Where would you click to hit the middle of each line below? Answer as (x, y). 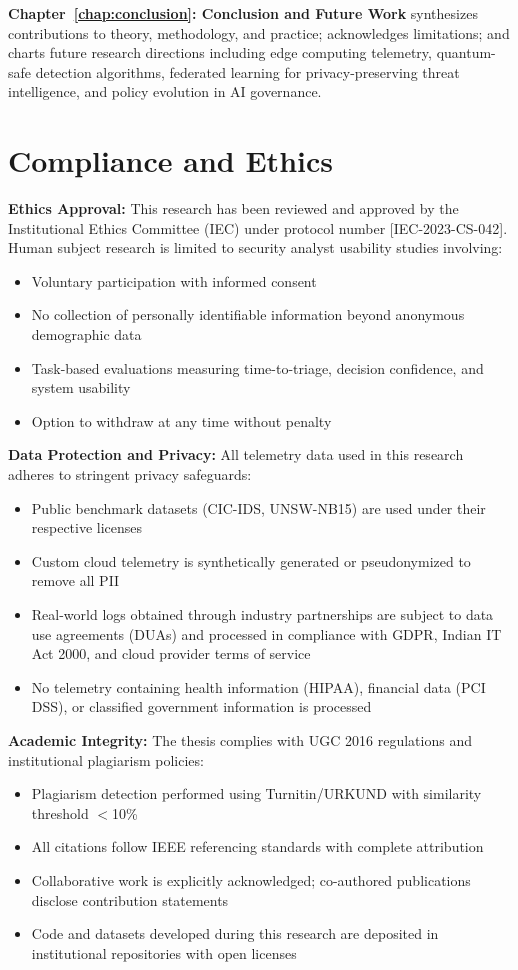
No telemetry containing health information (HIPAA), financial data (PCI (258, 686)
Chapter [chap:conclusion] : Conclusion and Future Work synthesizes (243, 13)
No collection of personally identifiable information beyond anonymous (248, 314)
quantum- (466, 52)
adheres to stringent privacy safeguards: (130, 474)
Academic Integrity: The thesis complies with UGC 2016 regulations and (240, 739)
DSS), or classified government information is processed (201, 706)
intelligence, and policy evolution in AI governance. (165, 91)
